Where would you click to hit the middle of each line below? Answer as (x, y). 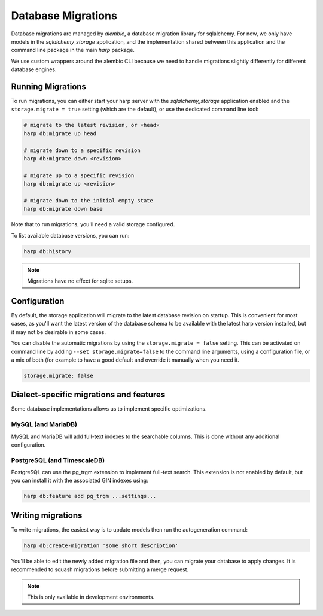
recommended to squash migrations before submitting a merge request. (100, 569)
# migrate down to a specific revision (82, 150)
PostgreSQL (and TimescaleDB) (58, 460)
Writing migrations (47, 515)
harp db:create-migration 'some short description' (101, 545)
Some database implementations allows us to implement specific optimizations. (109, 409)
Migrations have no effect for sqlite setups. (80, 281)
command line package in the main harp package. (73, 50)
